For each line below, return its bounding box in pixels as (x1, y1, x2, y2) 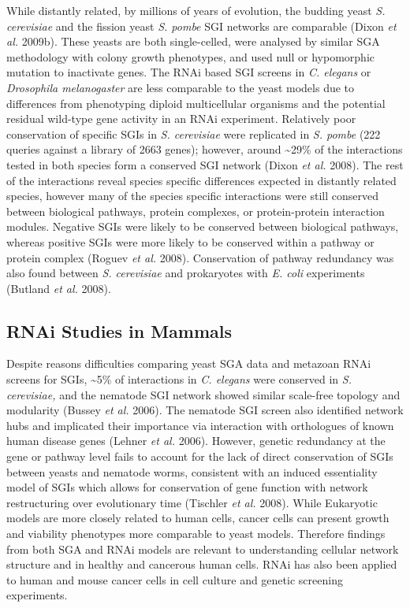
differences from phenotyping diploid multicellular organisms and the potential (6, 95, 386, 111)
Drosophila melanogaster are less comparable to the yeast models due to (6, 79, 355, 95)
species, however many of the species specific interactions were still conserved (6, 187, 379, 204)
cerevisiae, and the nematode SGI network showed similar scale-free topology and (6, 386, 401, 402)
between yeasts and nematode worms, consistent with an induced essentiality (6, 463, 378, 480)
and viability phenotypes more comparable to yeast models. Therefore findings (6, 525, 386, 542)
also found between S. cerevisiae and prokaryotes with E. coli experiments (6, 265, 365, 281)
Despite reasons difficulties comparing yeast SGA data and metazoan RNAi (6, 355, 371, 372)
